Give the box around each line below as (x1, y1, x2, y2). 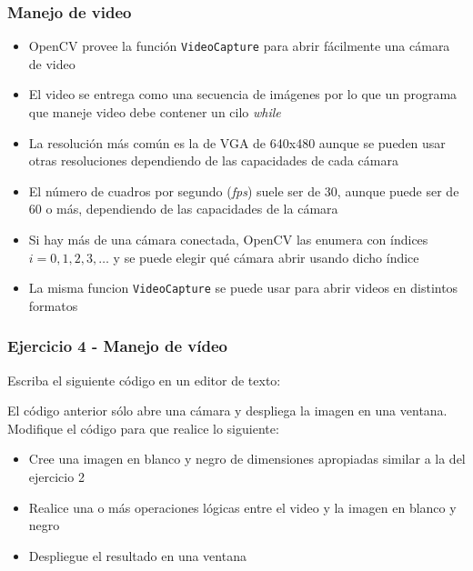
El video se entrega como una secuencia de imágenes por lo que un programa (28, 85, 458, 104)
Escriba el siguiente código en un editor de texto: (7, 370, 281, 389)
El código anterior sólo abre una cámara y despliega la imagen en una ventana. (7, 401, 448, 420)
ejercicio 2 (28, 467, 85, 486)
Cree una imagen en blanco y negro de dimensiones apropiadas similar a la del (28, 449, 466, 468)
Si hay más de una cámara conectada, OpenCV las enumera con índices (28, 230, 428, 249)
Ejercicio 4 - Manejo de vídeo (7, 335, 227, 357)
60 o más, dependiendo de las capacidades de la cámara (28, 199, 338, 218)
